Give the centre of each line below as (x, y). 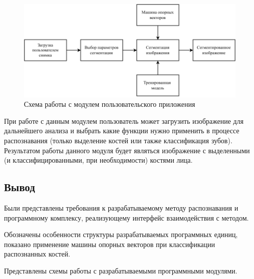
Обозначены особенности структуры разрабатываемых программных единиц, (121, 234)
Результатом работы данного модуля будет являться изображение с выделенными (127, 150)
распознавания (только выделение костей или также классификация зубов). (118, 140)
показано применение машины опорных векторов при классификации (110, 244)
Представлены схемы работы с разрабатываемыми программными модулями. (121, 271)
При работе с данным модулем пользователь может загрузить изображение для (124, 121)
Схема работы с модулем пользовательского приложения (110, 104)
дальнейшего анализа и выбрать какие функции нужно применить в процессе (122, 131)
